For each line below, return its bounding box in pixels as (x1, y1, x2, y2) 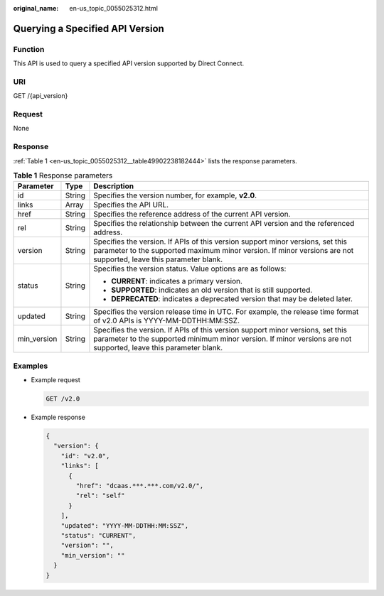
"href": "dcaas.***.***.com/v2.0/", (75, 482, 204, 489)
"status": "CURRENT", (60, 531, 137, 539)
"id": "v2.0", (60, 452, 110, 460)
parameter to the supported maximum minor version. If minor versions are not (93, 246, 354, 256)
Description (93, 181, 134, 191)
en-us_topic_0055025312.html (69, 4, 158, 12)
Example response (31, 413, 85, 422)
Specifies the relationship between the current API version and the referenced (93, 219, 355, 229)
